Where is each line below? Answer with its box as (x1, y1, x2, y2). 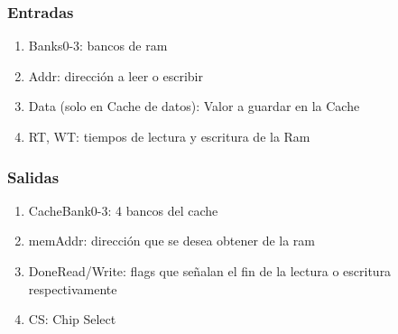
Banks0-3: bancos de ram (28, 36, 168, 55)
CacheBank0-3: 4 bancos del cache (28, 200, 218, 219)
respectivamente (28, 279, 117, 298)
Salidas (7, 165, 60, 188)
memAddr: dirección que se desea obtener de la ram (28, 231, 316, 250)
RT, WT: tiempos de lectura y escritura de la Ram (28, 127, 310, 145)
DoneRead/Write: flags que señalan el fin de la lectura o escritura (28, 262, 392, 280)
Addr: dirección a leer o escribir (28, 66, 203, 85)
